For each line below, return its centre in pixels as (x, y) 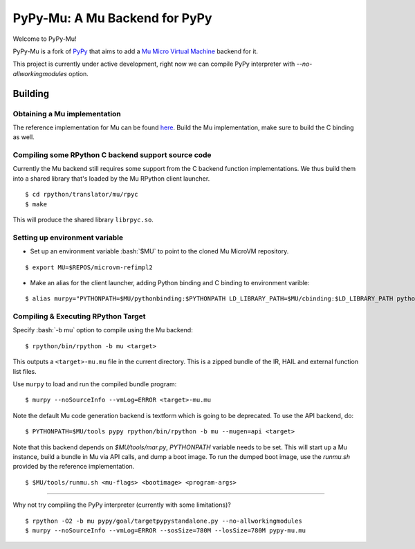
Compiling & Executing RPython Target (79, 316)
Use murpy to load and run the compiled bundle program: (95, 384)
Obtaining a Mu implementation (67, 114)
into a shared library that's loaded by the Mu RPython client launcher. (111, 178)
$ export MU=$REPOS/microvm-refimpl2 (89, 267)
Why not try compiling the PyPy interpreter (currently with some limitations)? (122, 505)
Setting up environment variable (68, 237)
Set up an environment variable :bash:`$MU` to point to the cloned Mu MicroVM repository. (159, 251)
